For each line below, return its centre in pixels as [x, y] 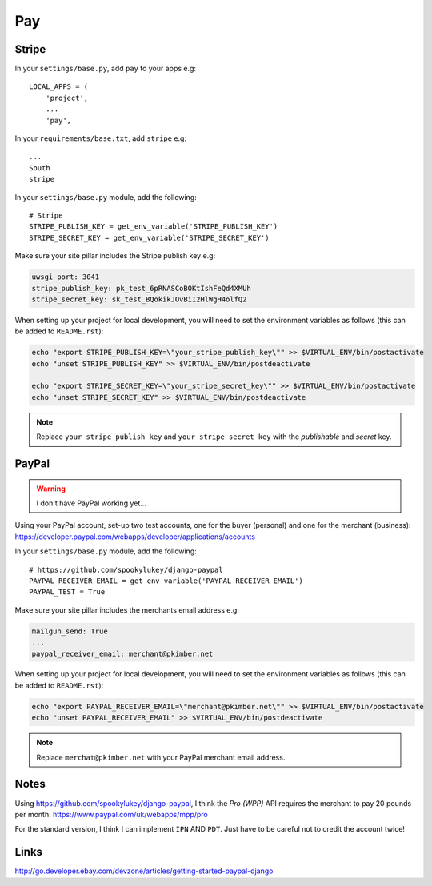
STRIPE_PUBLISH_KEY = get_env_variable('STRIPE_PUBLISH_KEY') [154, 227]
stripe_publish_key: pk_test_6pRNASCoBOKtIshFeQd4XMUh [141, 288]
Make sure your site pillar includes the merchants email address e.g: [127, 610]
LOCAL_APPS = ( [59, 87]
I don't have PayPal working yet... [92, 503]
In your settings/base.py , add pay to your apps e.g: [105, 69]
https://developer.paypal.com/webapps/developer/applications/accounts [135, 537]
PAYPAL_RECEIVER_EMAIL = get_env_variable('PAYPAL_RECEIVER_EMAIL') [166, 581]
